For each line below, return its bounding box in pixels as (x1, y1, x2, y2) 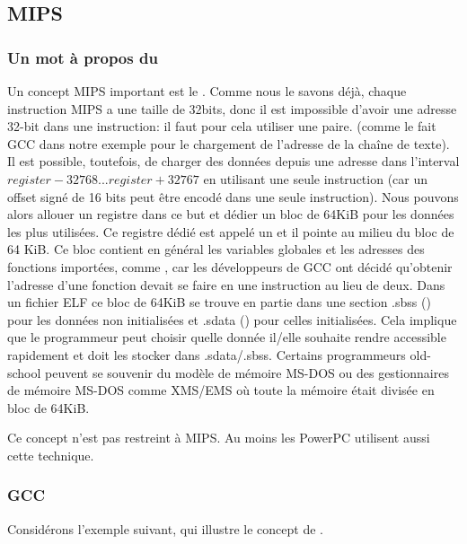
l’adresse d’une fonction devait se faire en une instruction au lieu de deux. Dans (7, 275, 445, 294)
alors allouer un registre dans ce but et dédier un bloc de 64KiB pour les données (7, 205, 454, 224)
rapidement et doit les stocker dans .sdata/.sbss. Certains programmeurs (7, 345, 406, 364)
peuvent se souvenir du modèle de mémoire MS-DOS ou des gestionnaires (45, 363, 449, 382)
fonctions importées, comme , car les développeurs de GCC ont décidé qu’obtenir (7, 257, 453, 276)
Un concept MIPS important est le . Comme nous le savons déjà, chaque (7, 82, 407, 100)
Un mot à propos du (7, 46, 158, 68)
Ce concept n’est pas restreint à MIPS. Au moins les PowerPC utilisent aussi (7, 428, 430, 447)
